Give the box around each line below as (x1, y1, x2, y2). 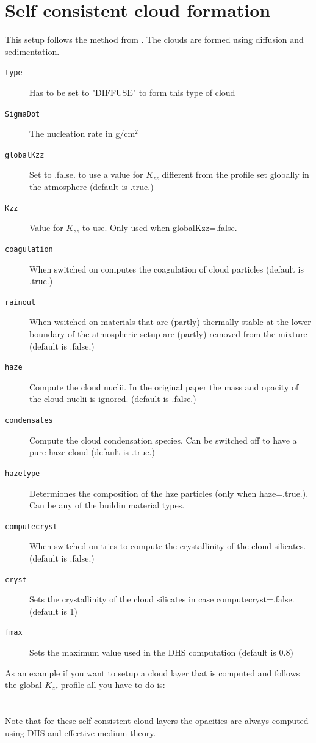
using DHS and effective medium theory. (5, 726, 156, 739)
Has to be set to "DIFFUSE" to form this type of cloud (29, 86, 235, 98)
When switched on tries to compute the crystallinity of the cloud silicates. (29, 540, 306, 552)
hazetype (5, 469, 40, 478)
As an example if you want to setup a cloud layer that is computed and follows (5, 666, 300, 679)
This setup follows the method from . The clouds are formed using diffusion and (5, 33, 304, 46)
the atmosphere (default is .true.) (29, 180, 154, 193)
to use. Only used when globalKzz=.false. (82, 221, 237, 234)
